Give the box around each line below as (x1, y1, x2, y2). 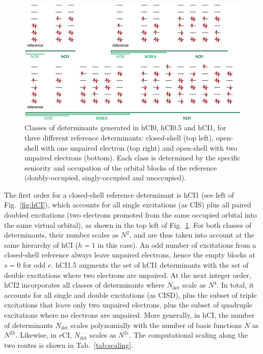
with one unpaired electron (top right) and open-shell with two (40, 142, 238, 153)
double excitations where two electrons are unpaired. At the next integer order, (4, 269, 251, 280)
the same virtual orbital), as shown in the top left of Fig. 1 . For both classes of (4, 219, 252, 230)
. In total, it (217, 279, 254, 290)
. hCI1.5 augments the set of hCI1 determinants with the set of (51, 259, 249, 270)
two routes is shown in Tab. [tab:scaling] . (4, 339, 134, 350)
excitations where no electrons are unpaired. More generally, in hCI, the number (4, 310, 255, 320)
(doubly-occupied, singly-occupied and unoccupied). (24, 172, 187, 183)
